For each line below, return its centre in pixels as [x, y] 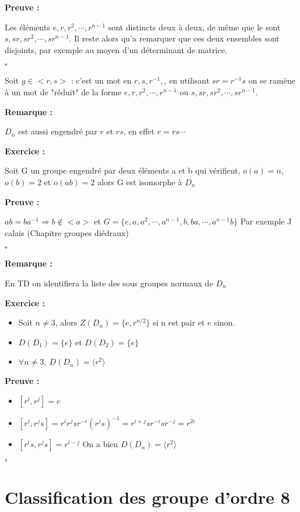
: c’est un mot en [101, 80]
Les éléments [27, 27]
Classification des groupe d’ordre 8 [147, 497]
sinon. [224, 322]
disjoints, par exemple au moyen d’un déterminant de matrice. [116, 49]
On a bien [100, 444]
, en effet [139, 131]
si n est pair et [179, 322]
